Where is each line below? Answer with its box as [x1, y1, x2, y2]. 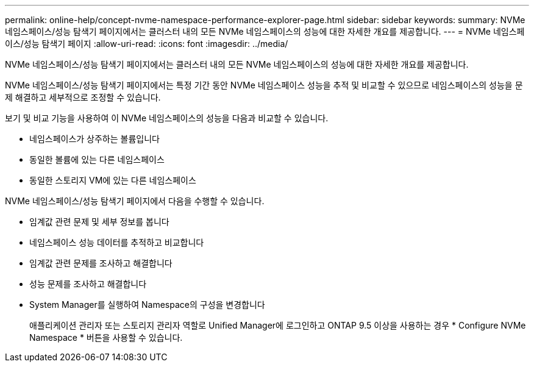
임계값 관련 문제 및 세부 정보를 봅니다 [29, 216, 169, 227]
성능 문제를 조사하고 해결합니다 [29, 279, 147, 289]
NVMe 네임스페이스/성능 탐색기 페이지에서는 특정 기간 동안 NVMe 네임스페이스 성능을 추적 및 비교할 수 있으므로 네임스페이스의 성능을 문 [5, 80, 523, 90]
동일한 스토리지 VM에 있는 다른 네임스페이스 [29, 175, 196, 185]
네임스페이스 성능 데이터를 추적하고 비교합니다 [29, 237, 204, 248]
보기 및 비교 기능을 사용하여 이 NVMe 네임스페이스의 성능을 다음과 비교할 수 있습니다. [5, 113, 329, 123]
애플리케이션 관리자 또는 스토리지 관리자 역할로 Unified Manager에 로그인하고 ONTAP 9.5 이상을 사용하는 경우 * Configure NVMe [29, 320, 526, 330]
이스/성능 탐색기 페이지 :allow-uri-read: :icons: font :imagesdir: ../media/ [5, 38, 288, 49]
